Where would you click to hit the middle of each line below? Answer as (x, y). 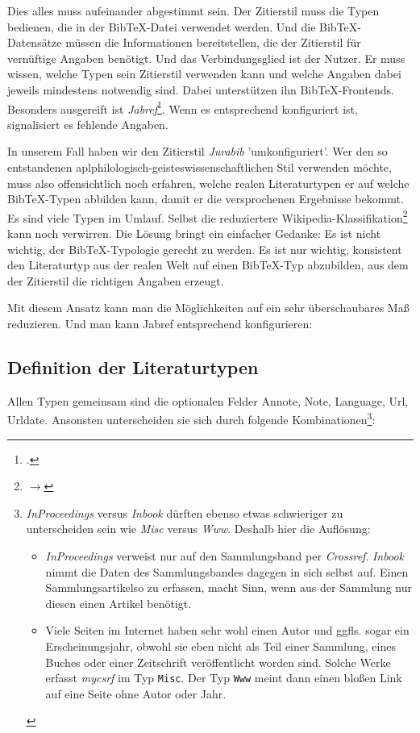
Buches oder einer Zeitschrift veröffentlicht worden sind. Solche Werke (218, 662)
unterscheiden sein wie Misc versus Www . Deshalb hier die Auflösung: (198, 529)
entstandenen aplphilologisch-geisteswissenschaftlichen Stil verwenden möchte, (200, 167)
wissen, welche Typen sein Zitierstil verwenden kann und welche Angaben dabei (204, 74)
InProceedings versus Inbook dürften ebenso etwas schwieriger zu (185, 512)
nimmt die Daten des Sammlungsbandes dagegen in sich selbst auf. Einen (227, 571)
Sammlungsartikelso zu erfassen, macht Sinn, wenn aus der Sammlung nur (229, 587)
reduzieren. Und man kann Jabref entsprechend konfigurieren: (160, 323)
